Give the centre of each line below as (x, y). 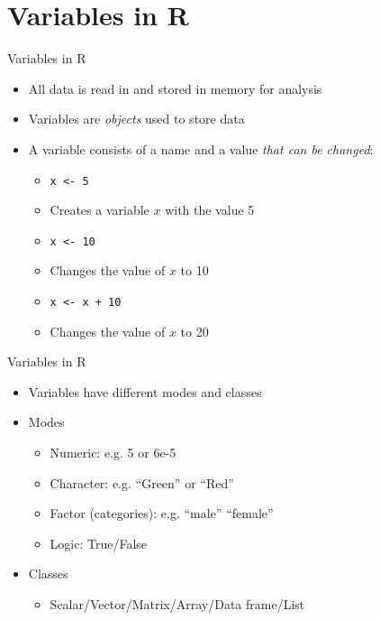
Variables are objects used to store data (136, 119)
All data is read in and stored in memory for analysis (175, 88)
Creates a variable (100, 210)
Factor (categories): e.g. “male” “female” (162, 513)
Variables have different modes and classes (145, 391)
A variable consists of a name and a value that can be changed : (201, 148)
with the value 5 (210, 210)
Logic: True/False (99, 543)
